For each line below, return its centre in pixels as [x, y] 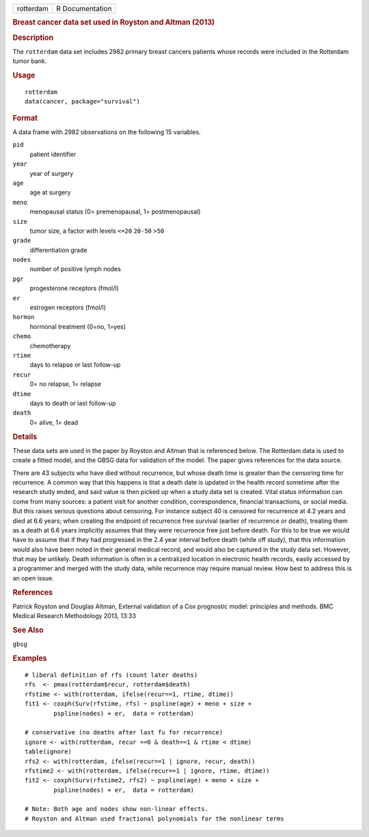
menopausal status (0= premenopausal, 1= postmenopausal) [115, 211]
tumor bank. [30, 61]
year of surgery [52, 173]
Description [33, 38]
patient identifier [53, 154]
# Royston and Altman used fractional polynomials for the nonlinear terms [154, 819]
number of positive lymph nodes [75, 269]
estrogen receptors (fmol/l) [68, 307]
